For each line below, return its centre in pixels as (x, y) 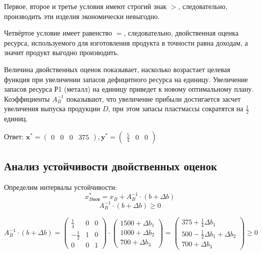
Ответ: (14, 136)
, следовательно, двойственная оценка (181, 33)
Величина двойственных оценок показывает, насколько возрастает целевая (117, 69)
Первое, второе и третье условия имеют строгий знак (85, 6)
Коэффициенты (27, 98)
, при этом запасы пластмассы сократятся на (176, 108)
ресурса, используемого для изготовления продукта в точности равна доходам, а (126, 42)
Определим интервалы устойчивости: (60, 187)
